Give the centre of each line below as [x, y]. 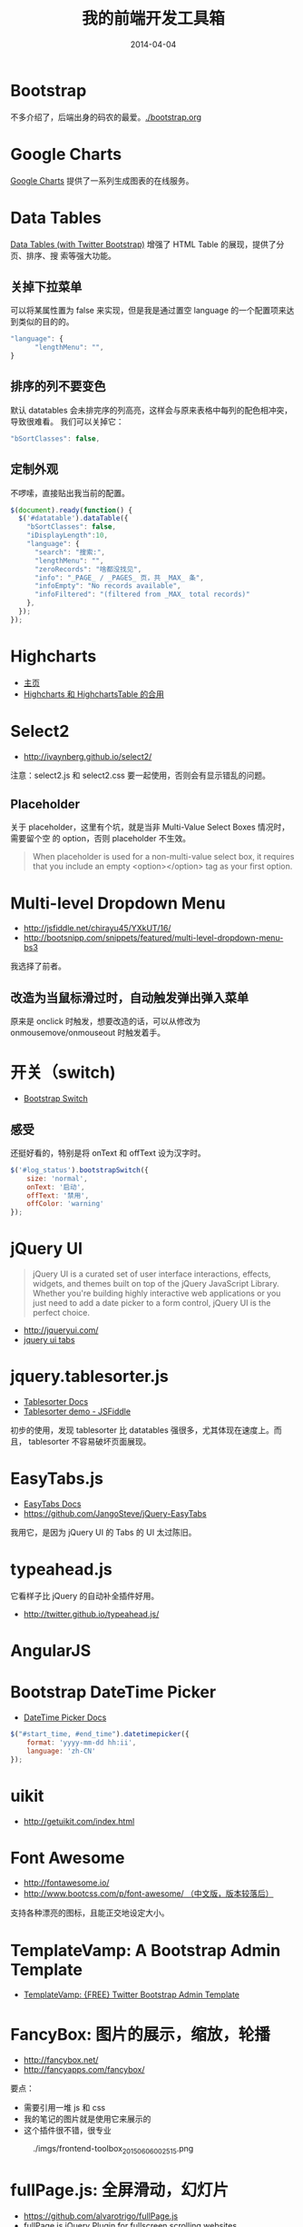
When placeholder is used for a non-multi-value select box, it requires [163, 857]
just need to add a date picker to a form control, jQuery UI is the [151, 1303]
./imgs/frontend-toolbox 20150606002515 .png [113, 2150]
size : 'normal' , [58, 1178]
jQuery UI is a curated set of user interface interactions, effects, [151, 1274]
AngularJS [51, 1651]
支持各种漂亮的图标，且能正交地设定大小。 [90, 1913]
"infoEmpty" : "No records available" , [108, 586]
